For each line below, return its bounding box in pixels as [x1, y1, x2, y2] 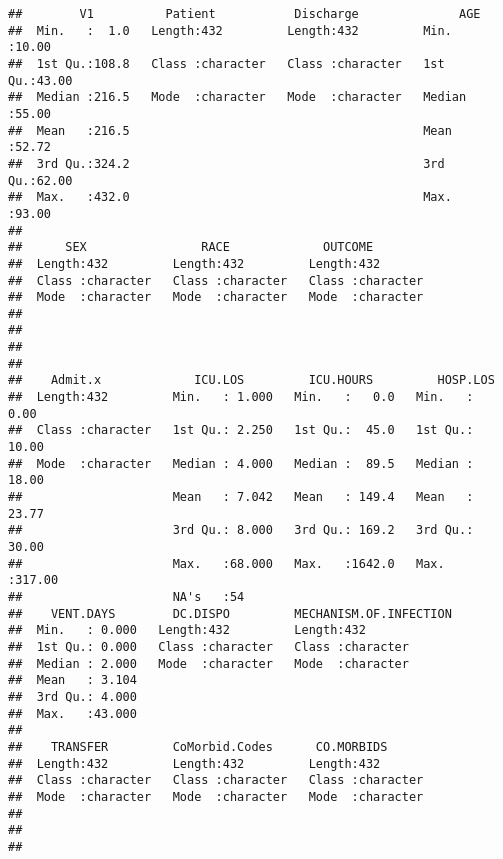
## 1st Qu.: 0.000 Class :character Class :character [8, 639, 409, 654]
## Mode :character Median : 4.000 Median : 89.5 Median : [8, 456, 474, 471]
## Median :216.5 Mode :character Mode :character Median [8, 90, 467, 105]
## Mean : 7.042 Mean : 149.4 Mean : [8, 490, 474, 505]
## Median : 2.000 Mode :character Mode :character [8, 656, 409, 671]
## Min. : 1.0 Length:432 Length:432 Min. [8, 23, 452, 38]
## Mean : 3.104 [8, 673, 137, 688]
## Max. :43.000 [8, 706, 137, 721]
